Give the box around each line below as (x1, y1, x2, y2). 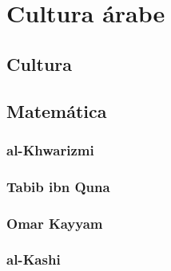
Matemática (6, 98, 107, 123)
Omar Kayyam (6, 213, 103, 233)
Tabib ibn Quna (6, 176, 110, 196)
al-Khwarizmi (6, 139, 94, 159)
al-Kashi (6, 249, 61, 269)
